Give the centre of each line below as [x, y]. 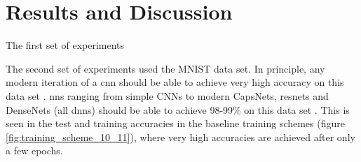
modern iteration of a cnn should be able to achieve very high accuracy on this [175, 82]
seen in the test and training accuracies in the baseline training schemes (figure [175, 123]
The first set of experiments [65, 45]
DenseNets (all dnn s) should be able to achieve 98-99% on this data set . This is [178, 109]
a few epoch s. [34, 150]
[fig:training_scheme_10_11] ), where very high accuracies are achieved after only [180, 137]
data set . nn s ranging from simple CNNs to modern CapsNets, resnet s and [167, 95]
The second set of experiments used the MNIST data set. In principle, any [165, 68]
